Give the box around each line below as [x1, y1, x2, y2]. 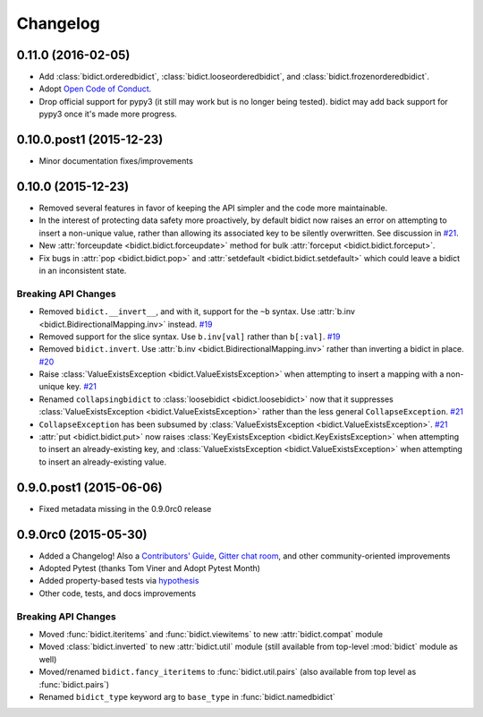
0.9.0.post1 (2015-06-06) [16, 480, 163, 495]
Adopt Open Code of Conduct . [38, 83, 152, 94]
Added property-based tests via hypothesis [38, 576, 199, 586]
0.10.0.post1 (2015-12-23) [16, 132, 164, 148]
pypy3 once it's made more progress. [38, 108, 178, 120]
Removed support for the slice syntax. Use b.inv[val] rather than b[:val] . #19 [38, 331, 341, 342]
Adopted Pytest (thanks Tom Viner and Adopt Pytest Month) [38, 563, 261, 574]
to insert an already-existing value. [38, 457, 167, 467]
